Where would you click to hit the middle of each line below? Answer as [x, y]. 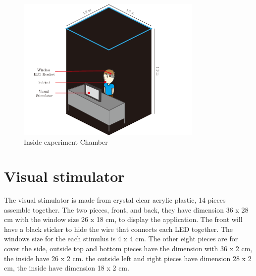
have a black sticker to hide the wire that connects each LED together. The [119, 229]
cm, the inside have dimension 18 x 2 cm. [67, 268]
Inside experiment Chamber [66, 142]
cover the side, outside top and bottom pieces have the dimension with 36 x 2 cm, [128, 248]
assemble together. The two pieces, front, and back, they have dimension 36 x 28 [126, 209]
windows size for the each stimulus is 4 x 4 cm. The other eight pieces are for [121, 239]
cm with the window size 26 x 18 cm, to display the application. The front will [123, 219]
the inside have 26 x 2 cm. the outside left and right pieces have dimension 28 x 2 [128, 258]
